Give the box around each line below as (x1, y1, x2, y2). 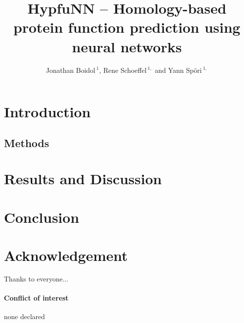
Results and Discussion (4, 169, 162, 189)
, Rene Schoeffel (99, 65, 147, 75)
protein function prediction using (13, 17, 241, 37)
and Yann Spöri (155, 65, 202, 75)
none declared (4, 311, 45, 322)
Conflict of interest (4, 293, 69, 303)
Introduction (4, 102, 91, 122)
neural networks (72, 36, 182, 56)
